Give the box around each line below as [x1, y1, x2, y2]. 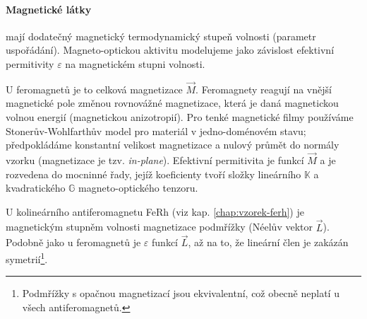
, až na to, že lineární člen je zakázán [188, 235, 349, 250]
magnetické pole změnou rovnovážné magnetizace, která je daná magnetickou [6, 95, 339, 110]
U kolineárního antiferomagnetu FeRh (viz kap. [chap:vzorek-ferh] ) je [6, 204, 304, 219]
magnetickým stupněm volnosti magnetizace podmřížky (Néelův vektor [6, 219, 313, 234]
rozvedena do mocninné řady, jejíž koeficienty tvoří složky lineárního [6, 166, 301, 181]
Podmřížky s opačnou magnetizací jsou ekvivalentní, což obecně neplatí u [22, 286, 339, 301]
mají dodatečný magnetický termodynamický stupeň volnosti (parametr [6, 28, 316, 43]
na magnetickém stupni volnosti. [65, 56, 205, 71]
